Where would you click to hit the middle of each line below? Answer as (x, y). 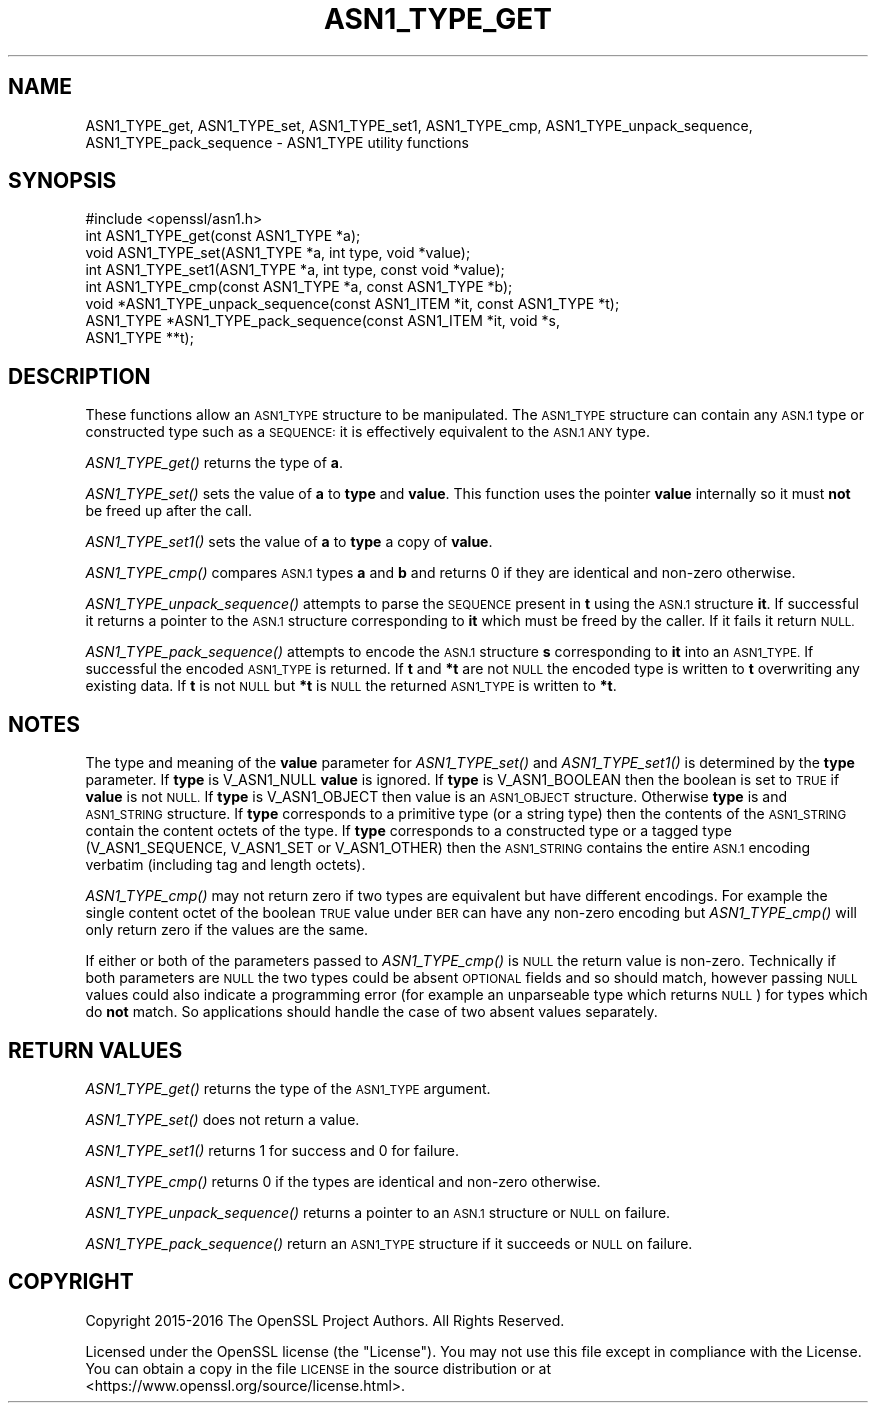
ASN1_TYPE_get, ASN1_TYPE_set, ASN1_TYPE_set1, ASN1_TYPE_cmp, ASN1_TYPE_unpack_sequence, (419, 125)
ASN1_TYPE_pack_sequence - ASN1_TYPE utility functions (277, 142)
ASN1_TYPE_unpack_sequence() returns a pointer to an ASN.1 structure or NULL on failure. (378, 1212)
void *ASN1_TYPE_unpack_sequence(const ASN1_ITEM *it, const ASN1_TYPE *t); (352, 304)
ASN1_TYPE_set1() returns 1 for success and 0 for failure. (272, 1150)
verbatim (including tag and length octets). (225, 865)
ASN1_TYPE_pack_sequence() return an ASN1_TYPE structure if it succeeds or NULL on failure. (389, 1243)
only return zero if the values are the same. (227, 930)
